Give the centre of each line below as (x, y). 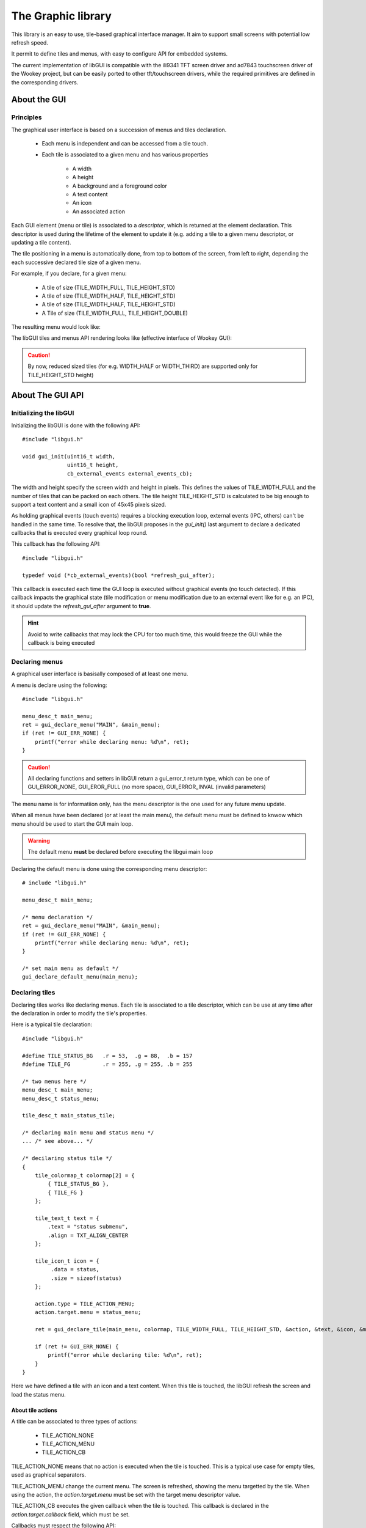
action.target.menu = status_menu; (88, 1312)
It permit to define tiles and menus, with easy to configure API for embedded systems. (120, 54)
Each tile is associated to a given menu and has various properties (125, 155)
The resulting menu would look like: (56, 327)
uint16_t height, (93, 465)
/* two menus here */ (54, 1081)
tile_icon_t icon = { (67, 1261)
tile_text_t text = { (67, 1218)
